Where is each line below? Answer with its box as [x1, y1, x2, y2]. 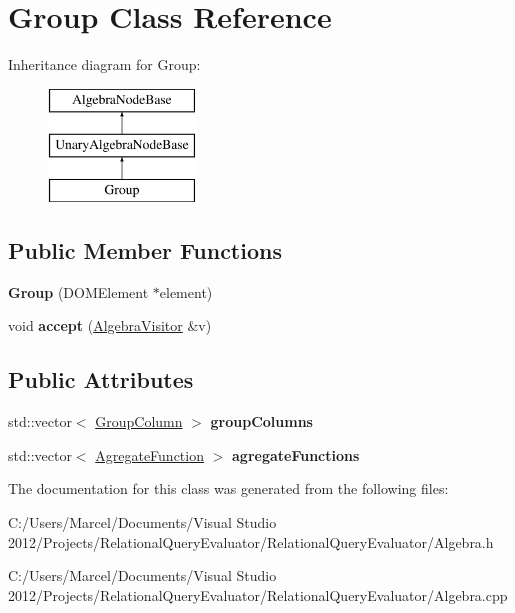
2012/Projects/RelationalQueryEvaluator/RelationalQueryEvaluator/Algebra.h [8, 531, 494, 552]
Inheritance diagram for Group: [8, 54, 201, 75]
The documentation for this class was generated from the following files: [8, 478, 449, 499]
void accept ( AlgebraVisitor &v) [8, 315, 212, 336]
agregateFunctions [232, 444, 360, 465]
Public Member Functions [8, 235, 282, 266]
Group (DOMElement [8, 281, 149, 302]
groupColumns [210, 411, 313, 432]
